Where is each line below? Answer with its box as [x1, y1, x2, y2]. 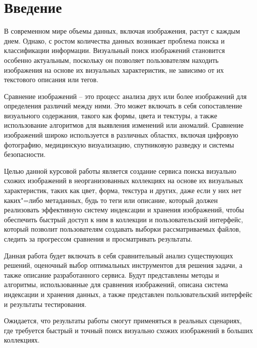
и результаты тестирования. [4, 298, 86, 309]
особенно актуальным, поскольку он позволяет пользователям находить [4, 54, 219, 65]
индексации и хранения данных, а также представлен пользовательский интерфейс [4, 289, 253, 299]
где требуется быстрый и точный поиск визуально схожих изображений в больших [4, 325, 253, 335]
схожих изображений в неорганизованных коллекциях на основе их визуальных [4, 175, 243, 186]
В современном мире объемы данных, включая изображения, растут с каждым [4, 26, 240, 36]
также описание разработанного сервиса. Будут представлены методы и [4, 269, 219, 280]
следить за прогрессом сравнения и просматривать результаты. [4, 234, 193, 244]
